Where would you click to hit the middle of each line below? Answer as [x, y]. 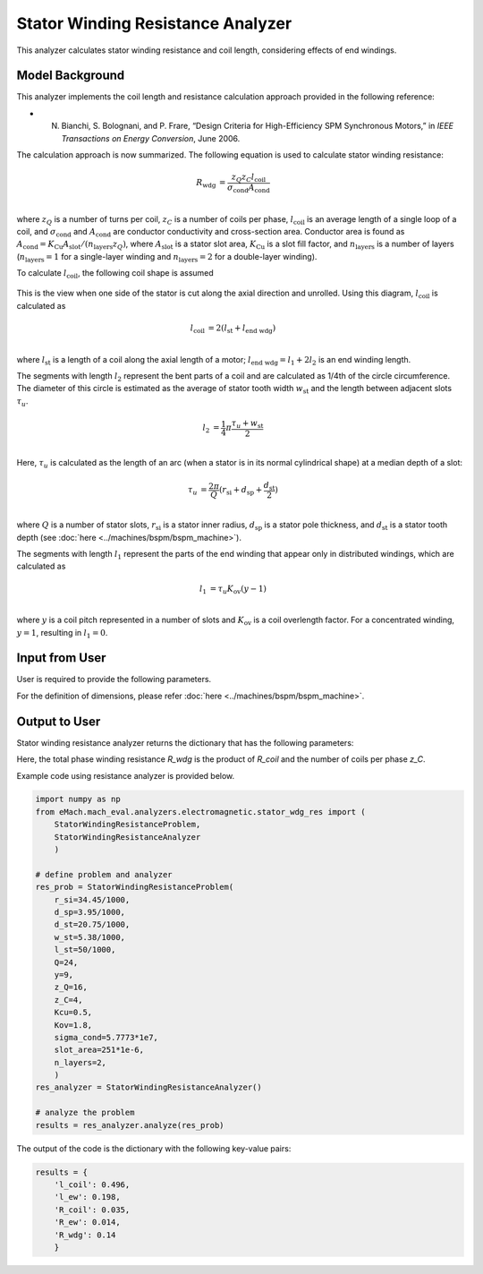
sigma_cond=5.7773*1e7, [106, 1037]
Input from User [61, 658]
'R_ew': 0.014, [87, 1223]
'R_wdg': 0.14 [85, 1235]
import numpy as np [78, 799]
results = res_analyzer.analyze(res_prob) [130, 1125]
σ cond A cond [248, 188]
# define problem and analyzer [104, 874]
